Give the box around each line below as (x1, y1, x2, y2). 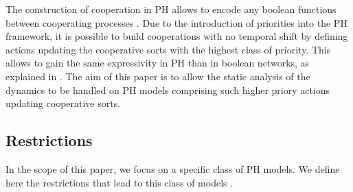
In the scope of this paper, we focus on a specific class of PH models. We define (5, 161, 340, 176)
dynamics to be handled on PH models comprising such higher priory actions (5, 82, 330, 97)
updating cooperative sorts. (5, 96, 121, 110)
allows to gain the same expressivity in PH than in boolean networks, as (5, 56, 310, 70)
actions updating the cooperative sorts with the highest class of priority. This (5, 42, 331, 56)
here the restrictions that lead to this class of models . (5, 175, 234, 189)
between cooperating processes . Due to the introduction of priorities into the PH (5, 15, 348, 29)
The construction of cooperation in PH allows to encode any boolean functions (5, 2, 337, 16)
